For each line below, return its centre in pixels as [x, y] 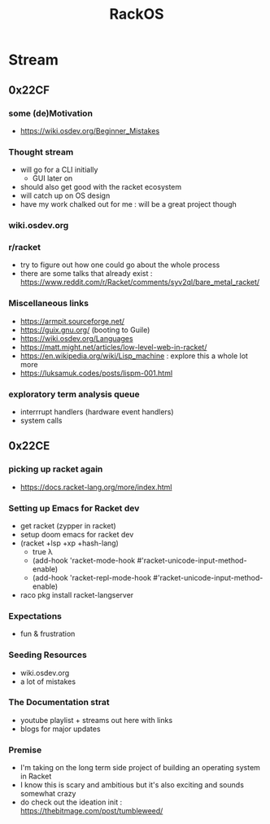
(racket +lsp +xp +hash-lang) [70, 543]
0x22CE [29, 446]
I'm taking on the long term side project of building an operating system [140, 768]
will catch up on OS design [65, 195]
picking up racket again [56, 469]
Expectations [35, 616]
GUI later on [52, 178]
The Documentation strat [59, 703]
